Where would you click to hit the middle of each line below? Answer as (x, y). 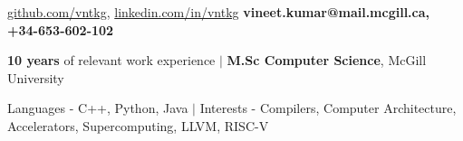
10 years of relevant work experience (111, 60)
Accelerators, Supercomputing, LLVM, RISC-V (138, 125)
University (36, 77)
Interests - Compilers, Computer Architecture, (328, 108)
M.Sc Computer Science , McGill (327, 60)
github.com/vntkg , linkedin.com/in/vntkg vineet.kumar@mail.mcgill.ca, (219, 12)
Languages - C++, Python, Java (98, 108)
